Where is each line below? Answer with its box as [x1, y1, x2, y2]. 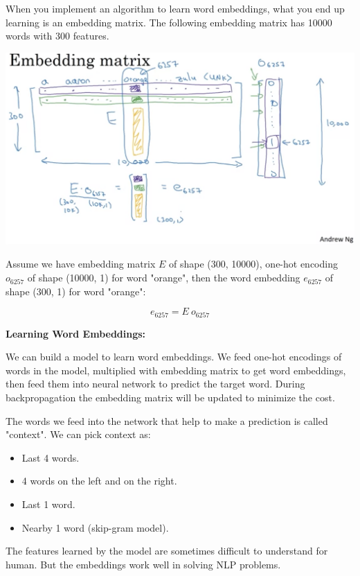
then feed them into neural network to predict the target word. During [6, 376, 305, 391]
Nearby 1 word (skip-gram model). [21, 520, 169, 534]
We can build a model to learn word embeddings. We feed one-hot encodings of [6, 349, 342, 364]
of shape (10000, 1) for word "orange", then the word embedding [27, 270, 300, 285]
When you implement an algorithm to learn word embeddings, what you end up [6, 1, 345, 15]
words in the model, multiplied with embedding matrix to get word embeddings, [6, 363, 346, 377]
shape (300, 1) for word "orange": [6, 283, 146, 298]
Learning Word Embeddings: [6, 326, 146, 340]
